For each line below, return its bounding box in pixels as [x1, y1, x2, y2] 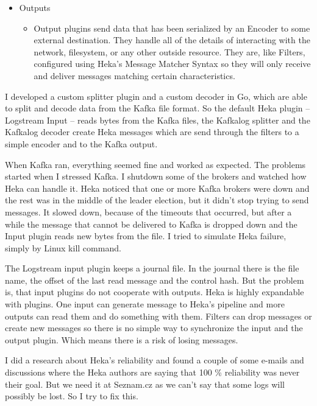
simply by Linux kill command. [5, 241, 121, 254]
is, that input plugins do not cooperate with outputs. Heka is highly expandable [5, 285, 304, 298]
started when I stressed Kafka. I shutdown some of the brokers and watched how [5, 170, 307, 183]
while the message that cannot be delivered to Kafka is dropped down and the [5, 217, 297, 230]
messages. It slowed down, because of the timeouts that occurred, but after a [5, 205, 292, 218]
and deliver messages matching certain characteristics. [34, 69, 235, 82]
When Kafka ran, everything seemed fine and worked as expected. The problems [5, 158, 306, 170]
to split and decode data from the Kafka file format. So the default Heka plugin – [5, 102, 310, 114]
